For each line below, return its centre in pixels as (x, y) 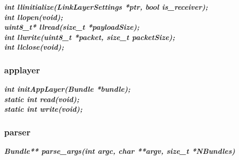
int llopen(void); (34, 17)
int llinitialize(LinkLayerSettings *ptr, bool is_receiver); (106, 7)
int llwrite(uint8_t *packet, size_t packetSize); (90, 37)
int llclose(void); (34, 47)
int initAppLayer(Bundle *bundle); (67, 89)
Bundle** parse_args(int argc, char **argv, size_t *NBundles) (120, 151)
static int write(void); (43, 109)
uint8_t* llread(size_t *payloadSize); (72, 27)
